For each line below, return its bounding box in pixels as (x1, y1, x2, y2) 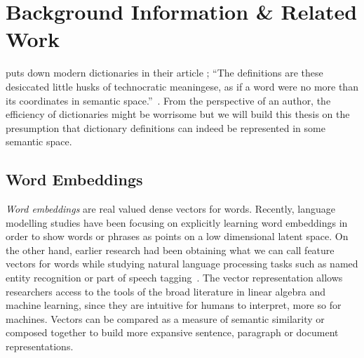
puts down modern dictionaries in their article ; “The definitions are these (6, 65, 323, 80)
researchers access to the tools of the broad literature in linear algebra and (6, 284, 326, 298)
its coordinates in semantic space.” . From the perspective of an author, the (6, 93, 331, 107)
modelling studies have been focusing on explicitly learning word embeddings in (6, 215, 348, 230)
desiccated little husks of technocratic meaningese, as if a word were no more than (6, 79, 358, 93)
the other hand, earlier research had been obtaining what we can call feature (6, 242, 335, 257)
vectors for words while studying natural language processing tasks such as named (6, 256, 358, 271)
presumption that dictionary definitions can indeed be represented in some (6, 120, 325, 135)
